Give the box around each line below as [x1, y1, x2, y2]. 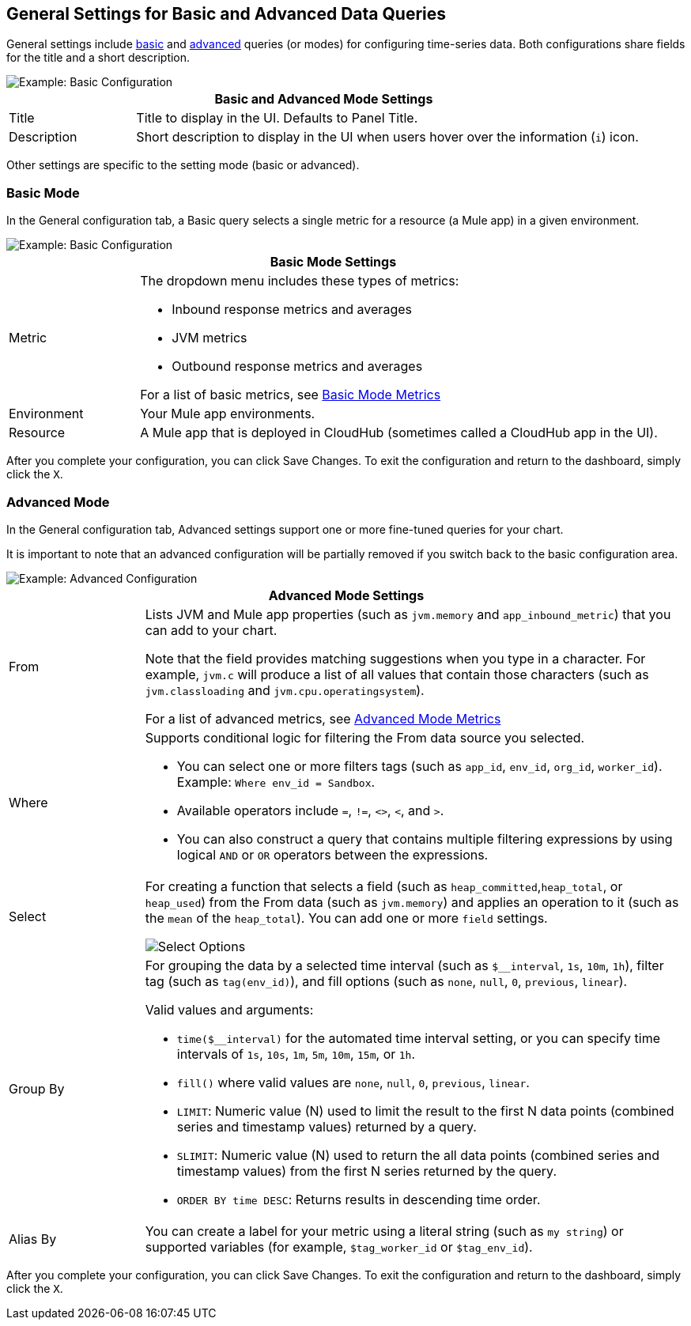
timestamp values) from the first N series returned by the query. [176, 1162, 557, 1179]
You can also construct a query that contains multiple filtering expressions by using [176, 830, 673, 847]
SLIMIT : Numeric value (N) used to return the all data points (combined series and [176, 1147, 659, 1163]
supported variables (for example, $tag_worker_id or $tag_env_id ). [145, 1238, 533, 1255]
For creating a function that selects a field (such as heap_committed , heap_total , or [145, 878, 623, 894]
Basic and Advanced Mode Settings [214, 91, 433, 108]
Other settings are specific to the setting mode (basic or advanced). [6, 158, 360, 172]
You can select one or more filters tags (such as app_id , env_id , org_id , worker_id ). [176, 757, 663, 774]
